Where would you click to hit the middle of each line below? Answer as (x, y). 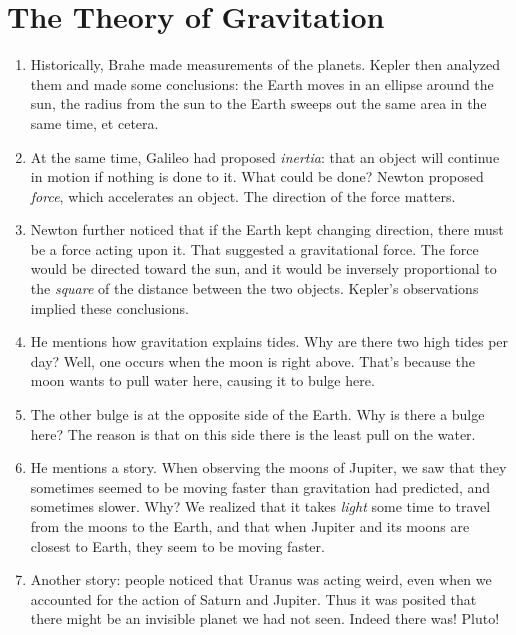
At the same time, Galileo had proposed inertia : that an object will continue (265, 156)
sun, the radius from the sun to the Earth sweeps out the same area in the (258, 103)
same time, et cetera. (94, 122)
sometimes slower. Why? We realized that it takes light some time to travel (260, 506)
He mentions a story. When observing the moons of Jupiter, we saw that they (268, 467)
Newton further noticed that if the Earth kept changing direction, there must (267, 229)
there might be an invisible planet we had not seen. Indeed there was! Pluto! (265, 618)
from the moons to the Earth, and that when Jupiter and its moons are (250, 526)
